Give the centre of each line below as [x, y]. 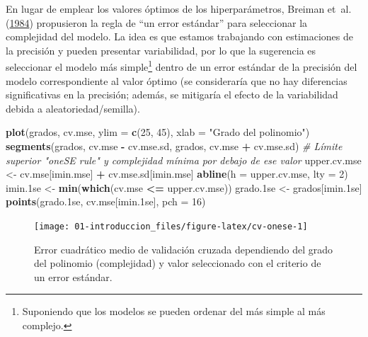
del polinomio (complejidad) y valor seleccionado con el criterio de [178, 263]
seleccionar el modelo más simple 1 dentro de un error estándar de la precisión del [182, 66]
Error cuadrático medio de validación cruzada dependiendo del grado [184, 249]
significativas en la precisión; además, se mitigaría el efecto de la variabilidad [172, 95]
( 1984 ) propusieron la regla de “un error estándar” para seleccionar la [157, 22]
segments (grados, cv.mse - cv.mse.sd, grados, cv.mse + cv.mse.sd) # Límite [174, 146]
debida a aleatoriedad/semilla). [73, 108]
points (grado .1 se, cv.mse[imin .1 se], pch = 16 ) [106, 201]
